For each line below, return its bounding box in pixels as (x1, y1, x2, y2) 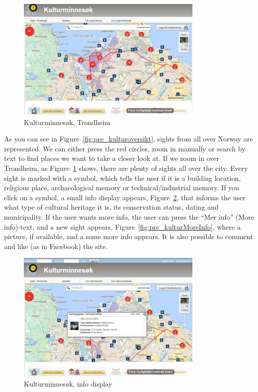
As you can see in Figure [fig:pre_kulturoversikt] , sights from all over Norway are (4, 133, 253, 144)
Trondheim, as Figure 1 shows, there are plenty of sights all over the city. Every (4, 163, 248, 173)
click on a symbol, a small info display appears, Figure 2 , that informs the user (4, 192, 246, 202)
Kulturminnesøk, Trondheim (24, 117, 110, 127)
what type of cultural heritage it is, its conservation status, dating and (4, 202, 219, 212)
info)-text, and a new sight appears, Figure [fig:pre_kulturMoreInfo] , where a (4, 221, 241, 232)
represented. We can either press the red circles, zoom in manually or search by (4, 143, 246, 153)
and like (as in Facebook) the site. (4, 241, 108, 251)
